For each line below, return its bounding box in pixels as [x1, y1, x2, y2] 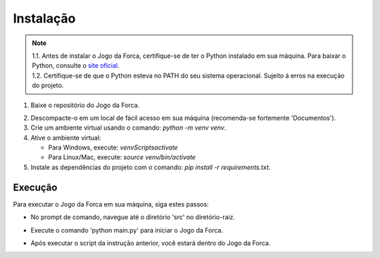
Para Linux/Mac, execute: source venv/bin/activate [48, 153, 196, 161]
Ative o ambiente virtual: [30, 133, 101, 142]
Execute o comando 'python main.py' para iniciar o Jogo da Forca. [30, 226, 224, 234]
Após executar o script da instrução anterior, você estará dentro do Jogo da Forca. [30, 238, 271, 247]
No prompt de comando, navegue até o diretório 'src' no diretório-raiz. [30, 213, 236, 221]
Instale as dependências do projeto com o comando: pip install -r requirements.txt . [30, 163, 271, 171]
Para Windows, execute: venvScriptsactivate [48, 143, 179, 152]
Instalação [13, 11, 76, 26]
